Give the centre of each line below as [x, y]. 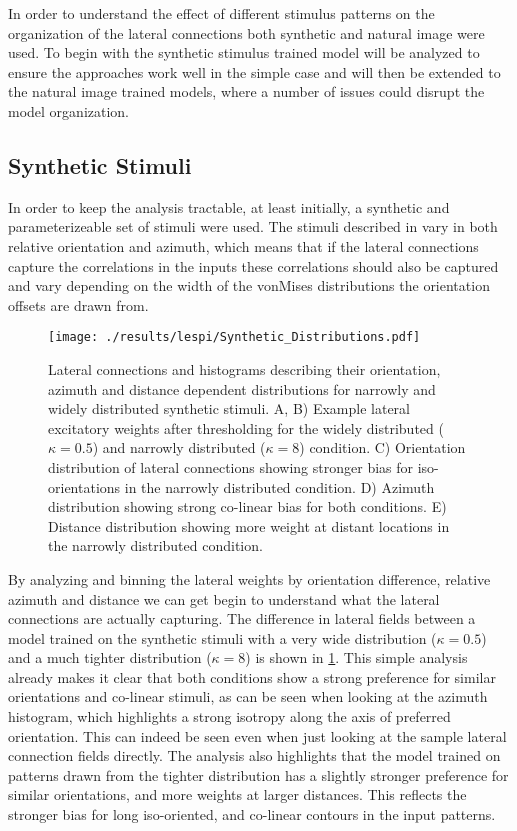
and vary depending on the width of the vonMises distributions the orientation [249, 285]
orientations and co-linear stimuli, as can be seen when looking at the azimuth [248, 696]
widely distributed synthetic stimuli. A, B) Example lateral [229, 408]
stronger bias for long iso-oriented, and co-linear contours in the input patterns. [252, 814]
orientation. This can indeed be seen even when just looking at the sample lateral [257, 735]
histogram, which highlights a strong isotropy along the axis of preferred [229, 716]
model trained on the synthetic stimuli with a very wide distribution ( [222, 637]
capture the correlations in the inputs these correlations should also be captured [253, 265]
